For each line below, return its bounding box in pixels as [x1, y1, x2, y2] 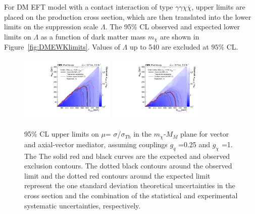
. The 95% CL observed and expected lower [105, 21, 240, 32]
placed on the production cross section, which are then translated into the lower [4, 11, 251, 22]
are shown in [160, 31, 199, 41]
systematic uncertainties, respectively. [24, 200, 141, 210]
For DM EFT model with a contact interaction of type [4, 2, 173, 12]
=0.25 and [178, 139, 211, 149]
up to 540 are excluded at [129, 41, 209, 52]
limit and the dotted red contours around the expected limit [24, 170, 211, 181]
